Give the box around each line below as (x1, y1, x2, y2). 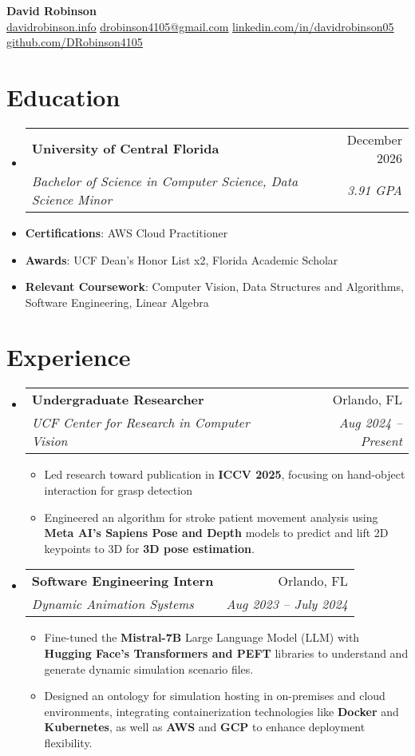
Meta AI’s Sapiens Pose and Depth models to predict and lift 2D (44, 524, 389, 541)
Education (6, 80, 121, 113)
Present (360, 432, 402, 451)
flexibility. (44, 734, 93, 750)
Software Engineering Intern (31, 571, 214, 591)
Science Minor (31, 189, 113, 209)
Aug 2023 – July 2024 (226, 595, 348, 614)
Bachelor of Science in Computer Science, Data (31, 171, 298, 190)
